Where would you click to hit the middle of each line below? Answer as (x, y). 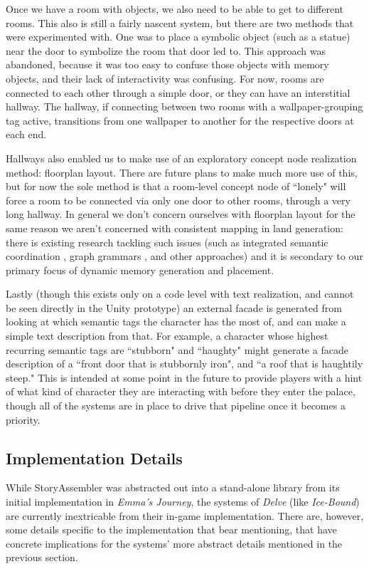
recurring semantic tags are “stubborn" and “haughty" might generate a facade (177, 349)
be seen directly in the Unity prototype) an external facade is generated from (174, 307)
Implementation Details (94, 458)
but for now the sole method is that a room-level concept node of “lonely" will (176, 186)
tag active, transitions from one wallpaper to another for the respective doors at (180, 120)
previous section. (42, 557)
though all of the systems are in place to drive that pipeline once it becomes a (176, 406)
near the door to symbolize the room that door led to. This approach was (166, 50)
